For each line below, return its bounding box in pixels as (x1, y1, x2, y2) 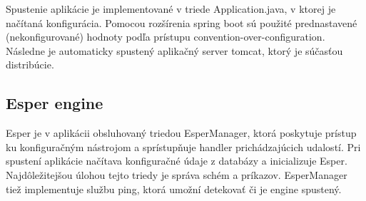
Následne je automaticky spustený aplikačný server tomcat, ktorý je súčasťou (6, 43, 343, 58)
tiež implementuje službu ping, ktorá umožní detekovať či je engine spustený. (6, 181, 342, 196)
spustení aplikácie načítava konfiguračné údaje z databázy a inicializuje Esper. (6, 153, 347, 168)
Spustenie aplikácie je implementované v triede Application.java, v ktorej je (6, 1, 336, 16)
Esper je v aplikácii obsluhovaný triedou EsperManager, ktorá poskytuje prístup (6, 125, 357, 140)
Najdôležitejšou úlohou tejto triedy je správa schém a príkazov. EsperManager (6, 167, 347, 182)
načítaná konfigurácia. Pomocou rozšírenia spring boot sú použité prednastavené (6, 15, 357, 30)
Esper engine (6, 92, 103, 114)
